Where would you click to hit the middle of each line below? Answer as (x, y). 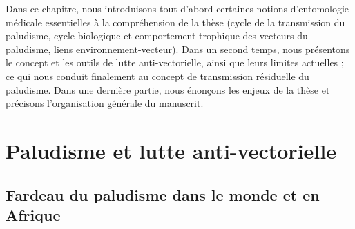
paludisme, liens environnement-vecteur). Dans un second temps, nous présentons (178, 49)
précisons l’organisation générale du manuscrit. (105, 103)
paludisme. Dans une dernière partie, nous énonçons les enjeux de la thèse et (168, 89)
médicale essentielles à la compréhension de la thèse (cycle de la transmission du (175, 22)
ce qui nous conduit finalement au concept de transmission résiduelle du (157, 76)
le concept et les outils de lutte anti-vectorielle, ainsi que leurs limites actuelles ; (175, 62)
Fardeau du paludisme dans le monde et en (163, 194)
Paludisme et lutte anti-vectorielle (171, 150)
